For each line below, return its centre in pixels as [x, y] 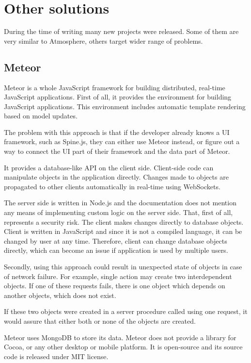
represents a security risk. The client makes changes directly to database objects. [124, 222]
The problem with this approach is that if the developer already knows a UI [117, 132]
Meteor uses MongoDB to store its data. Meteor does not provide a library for [120, 337]
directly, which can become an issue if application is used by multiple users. [116, 250]
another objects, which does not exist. [60, 295]
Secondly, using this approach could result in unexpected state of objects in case [123, 267]
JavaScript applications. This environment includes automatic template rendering [125, 106]
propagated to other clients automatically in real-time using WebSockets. [112, 186]
